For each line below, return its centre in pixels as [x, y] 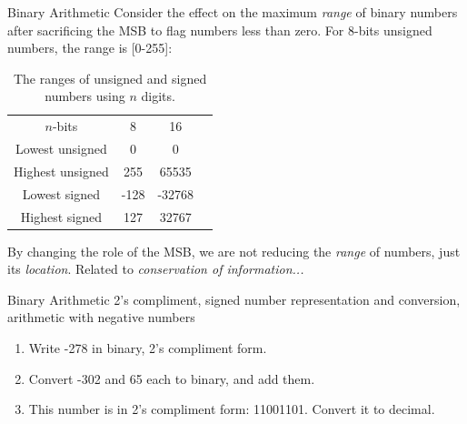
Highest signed [61, 216]
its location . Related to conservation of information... [156, 269]
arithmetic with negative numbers [101, 317]
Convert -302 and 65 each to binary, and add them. [172, 378]
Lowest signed [61, 193]
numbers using [85, 96]
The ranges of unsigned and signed [110, 78]
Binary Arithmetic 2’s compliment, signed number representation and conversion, [234, 299]
